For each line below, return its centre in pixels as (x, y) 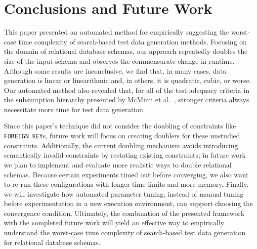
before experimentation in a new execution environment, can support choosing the (128, 203)
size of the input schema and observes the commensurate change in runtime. (119, 61)
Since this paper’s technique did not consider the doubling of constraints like (120, 126)
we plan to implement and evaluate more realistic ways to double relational (118, 164)
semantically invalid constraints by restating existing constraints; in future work (125, 155)
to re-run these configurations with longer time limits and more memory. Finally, (126, 184)
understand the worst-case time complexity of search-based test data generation (125, 232)
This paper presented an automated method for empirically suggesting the (117, 32)
